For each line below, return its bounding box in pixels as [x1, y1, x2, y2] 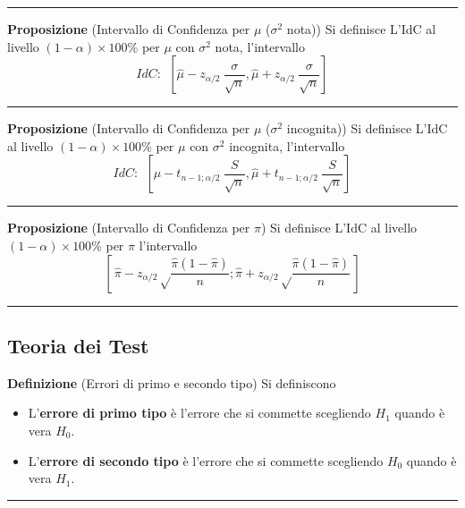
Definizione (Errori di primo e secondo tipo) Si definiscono [7, 373, 336, 392]
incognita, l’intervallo [229, 136, 345, 155]
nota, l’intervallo [215, 37, 305, 55]
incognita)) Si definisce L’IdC [286, 119, 448, 138]
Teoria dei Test [7, 331, 149, 359]
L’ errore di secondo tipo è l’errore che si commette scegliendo [28, 451, 384, 470]
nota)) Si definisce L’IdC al [286, 20, 436, 38]
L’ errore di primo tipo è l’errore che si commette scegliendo [28, 403, 371, 422]
